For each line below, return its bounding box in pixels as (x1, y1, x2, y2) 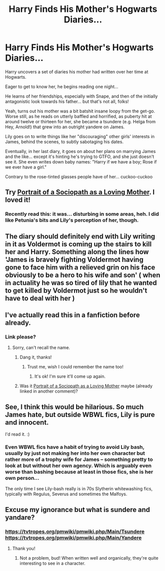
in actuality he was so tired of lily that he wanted (5, 278, 157, 287)
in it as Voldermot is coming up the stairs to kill (5, 240, 152, 248)
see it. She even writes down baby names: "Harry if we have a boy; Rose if (5, 158, 157, 164)
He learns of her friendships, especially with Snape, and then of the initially (5, 93, 158, 99)
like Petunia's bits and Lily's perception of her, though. (5, 217, 139, 224)
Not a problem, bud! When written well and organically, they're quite (19, 555, 159, 561)
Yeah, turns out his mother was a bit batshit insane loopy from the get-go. (5, 108, 156, 114)
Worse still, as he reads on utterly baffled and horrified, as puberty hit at (5, 113, 152, 119)
